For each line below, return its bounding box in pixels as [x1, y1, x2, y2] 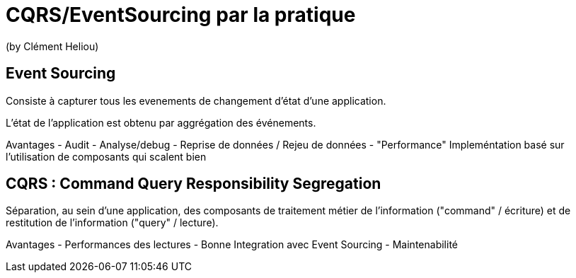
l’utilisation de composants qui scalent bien [6, 150, 207, 163]
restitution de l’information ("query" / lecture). [6, 216, 219, 229]
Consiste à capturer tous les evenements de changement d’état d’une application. [6, 94, 386, 107]
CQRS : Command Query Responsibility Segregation [6, 175, 381, 193]
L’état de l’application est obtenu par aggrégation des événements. [6, 116, 316, 129]
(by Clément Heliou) [6, 40, 99, 52]
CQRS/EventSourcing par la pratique [6, 3, 356, 27]
